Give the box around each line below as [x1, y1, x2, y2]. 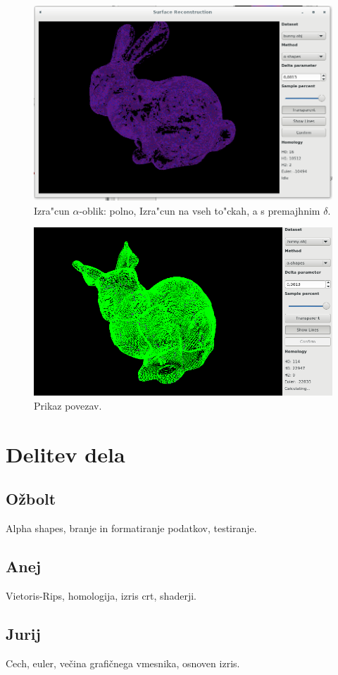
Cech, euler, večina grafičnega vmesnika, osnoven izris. [6, 655, 240, 670]
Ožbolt [6, 488, 56, 510]
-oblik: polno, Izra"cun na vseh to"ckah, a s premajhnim [79, 203, 320, 217]
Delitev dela [6, 439, 125, 468]
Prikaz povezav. [34, 398, 102, 413]
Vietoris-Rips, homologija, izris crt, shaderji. [6, 588, 196, 603]
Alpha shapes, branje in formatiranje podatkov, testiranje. [6, 521, 257, 536]
